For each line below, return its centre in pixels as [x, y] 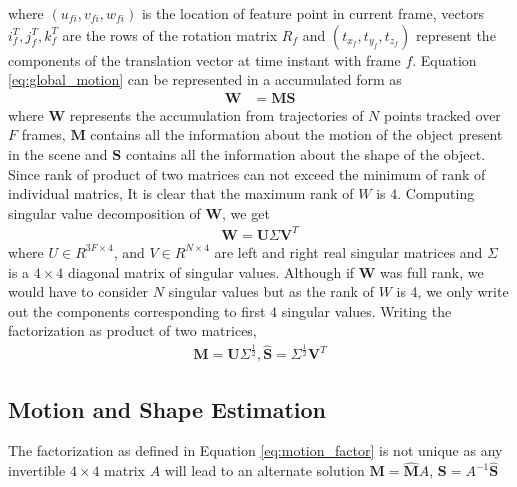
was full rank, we [432, 271]
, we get [246, 212]
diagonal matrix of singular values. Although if [211, 271]
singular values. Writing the [366, 310]
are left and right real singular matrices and [348, 251]
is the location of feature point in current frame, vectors [313, 13]
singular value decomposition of [104, 212]
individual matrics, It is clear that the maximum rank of [181, 193]
